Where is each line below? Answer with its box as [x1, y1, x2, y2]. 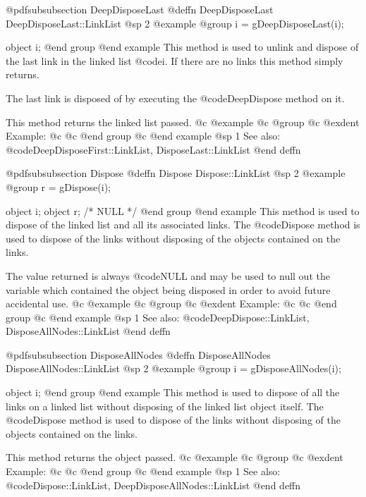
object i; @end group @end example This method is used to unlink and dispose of [6, 39, 359, 54]
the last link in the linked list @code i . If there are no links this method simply [6, 53, 343, 68]
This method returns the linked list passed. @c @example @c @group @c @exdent [6, 114, 360, 129]
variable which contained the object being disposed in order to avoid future [6, 282, 331, 297]
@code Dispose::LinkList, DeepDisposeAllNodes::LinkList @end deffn [6, 477, 301, 492]
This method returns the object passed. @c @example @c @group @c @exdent [6, 450, 343, 465]
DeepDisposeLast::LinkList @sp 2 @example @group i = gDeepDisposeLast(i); [6, 16, 344, 30]
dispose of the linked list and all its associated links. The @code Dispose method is [6, 217, 360, 232]
